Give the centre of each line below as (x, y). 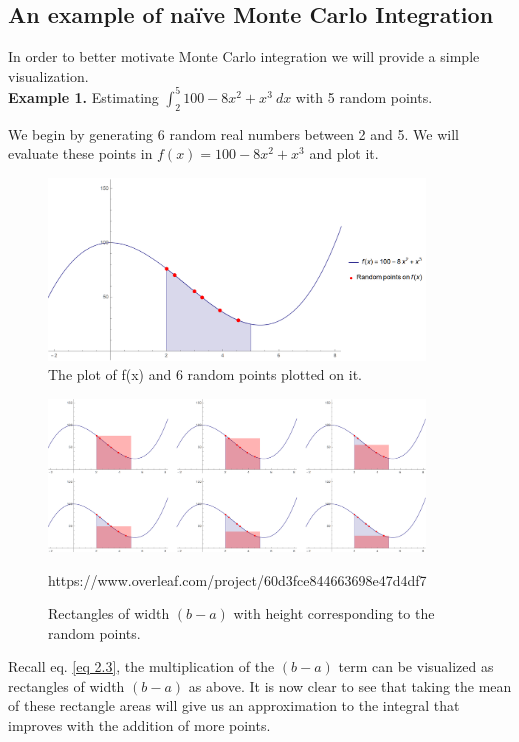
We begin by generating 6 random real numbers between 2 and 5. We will (233, 133)
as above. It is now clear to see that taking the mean (350, 685)
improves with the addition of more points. (139, 725)
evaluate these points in (80, 153)
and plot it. (344, 153)
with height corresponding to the (334, 613)
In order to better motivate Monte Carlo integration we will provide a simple (244, 56)
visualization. (48, 75)
